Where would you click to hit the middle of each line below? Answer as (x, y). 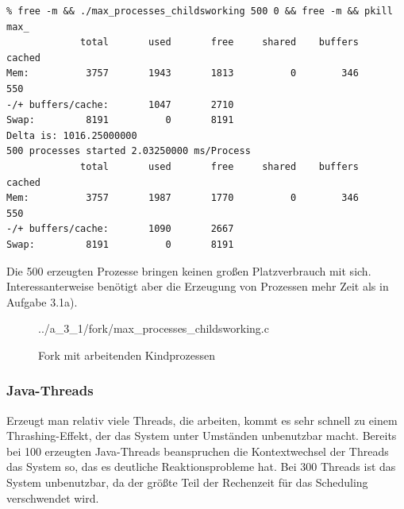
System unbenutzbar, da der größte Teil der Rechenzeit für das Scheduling (187, 482)
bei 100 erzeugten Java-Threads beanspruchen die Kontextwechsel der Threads (198, 451)
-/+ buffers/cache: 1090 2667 (120, 229)
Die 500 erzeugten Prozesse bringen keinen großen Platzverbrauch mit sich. (189, 270)
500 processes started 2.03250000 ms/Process (129, 151)
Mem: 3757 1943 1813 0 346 (183, 73)
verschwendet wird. (53, 497)
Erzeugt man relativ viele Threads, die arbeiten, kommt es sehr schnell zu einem (202, 420)
